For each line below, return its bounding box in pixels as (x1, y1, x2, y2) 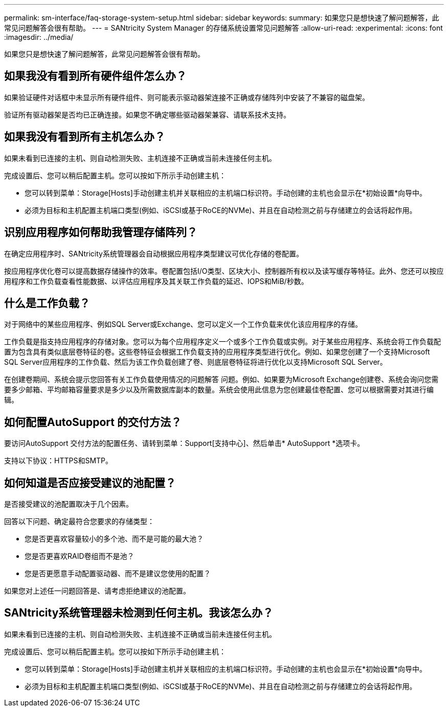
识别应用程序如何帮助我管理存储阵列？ (4, 226, 197, 239)
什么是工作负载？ (4, 296, 90, 310)
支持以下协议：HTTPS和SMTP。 (4, 456, 113, 465)
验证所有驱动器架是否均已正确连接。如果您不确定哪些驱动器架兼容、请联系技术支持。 (4, 110, 290, 119)
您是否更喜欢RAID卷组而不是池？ (25, 552, 135, 561)
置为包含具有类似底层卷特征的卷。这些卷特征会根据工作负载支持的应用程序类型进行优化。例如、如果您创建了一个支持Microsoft (4, 347, 430, 357)
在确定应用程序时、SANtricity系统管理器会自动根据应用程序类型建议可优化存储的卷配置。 (4, 249, 303, 258)
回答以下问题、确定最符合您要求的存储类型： (4, 517, 154, 526)
